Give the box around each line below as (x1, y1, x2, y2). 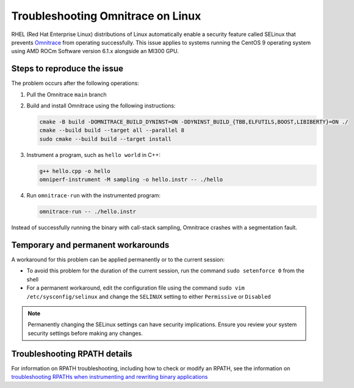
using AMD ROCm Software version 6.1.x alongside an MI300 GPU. (11, 48, 179, 55)
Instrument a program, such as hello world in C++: (26, 151, 161, 158)
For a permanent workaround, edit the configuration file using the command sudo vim (26, 284, 245, 291)
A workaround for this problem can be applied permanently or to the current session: (11, 256, 225, 263)
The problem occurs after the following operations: (11, 79, 140, 87)
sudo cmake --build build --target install (39, 135, 172, 142)
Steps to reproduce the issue (11, 64, 124, 74)
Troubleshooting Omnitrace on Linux (11, 9, 201, 23)
